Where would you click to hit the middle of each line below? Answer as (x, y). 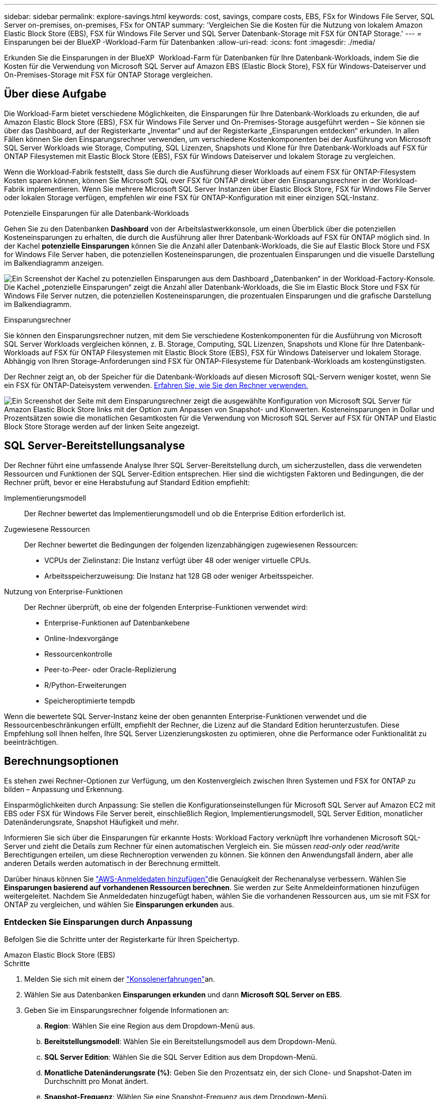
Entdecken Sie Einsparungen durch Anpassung (98, 922)
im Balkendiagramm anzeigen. (54, 263)
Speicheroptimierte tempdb (90, 700)
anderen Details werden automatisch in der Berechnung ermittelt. (112, 863)
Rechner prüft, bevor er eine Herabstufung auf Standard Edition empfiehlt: (127, 482)
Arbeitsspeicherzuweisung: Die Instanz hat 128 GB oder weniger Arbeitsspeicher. (179, 576)
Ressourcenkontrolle (78, 654)
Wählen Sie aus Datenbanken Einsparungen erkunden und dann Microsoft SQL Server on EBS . (183, 995)
